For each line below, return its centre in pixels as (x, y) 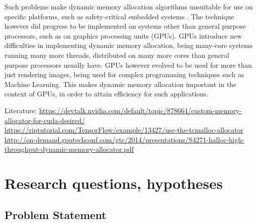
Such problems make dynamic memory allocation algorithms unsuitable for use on (129, 6)
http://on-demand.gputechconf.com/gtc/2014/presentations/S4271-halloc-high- (125, 139)
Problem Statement (56, 214)
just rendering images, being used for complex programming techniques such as (124, 74)
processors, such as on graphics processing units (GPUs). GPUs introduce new (123, 35)
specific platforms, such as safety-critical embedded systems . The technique (119, 16)
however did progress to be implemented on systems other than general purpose (125, 26)
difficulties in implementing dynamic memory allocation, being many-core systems (129, 45)
